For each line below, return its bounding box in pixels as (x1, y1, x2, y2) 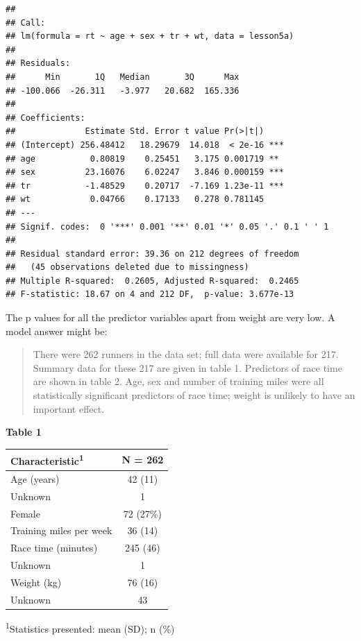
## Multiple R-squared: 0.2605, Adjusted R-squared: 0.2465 (6, 275, 299, 286)
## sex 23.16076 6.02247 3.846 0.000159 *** (6, 167, 284, 178)
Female (10, 506, 40, 520)
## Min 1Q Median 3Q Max (6, 71, 240, 82)
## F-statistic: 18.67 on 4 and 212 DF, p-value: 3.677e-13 (6, 289, 294, 300)
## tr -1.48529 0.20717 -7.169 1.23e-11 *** (6, 180, 284, 191)
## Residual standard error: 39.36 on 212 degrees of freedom (6, 248, 299, 259)
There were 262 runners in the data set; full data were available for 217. (33, 347, 339, 361)
